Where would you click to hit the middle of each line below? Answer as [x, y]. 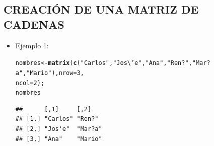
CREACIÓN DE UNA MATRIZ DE [101, 9]
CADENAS [34, 24]
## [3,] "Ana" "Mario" [59, 139]
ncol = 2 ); [30, 83]
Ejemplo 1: [32, 45]
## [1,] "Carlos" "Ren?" [57, 119]
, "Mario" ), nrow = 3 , [53, 73]
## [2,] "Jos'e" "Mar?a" [59, 129]
